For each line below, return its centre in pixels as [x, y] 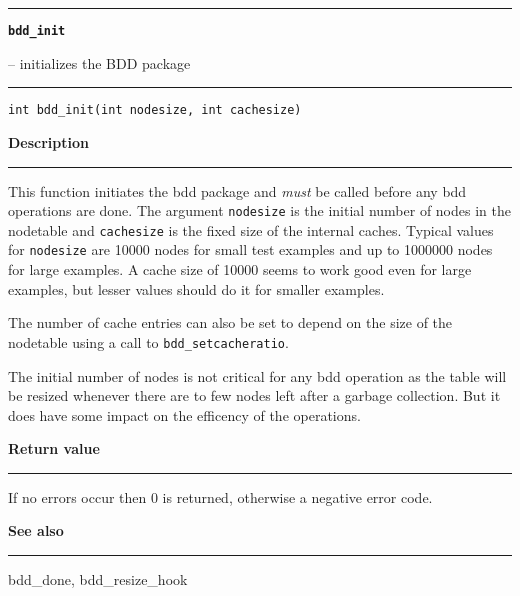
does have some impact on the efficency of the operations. [184, 414]
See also [36, 530]
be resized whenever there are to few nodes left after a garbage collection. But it [254, 395]
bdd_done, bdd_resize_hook [98, 579]
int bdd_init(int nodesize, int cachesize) [155, 110]
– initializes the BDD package [99, 62]
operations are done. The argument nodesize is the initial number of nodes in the [259, 210]
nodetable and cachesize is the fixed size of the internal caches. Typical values [251, 229]
